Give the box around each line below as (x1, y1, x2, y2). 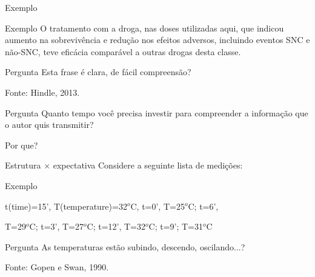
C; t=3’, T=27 (29, 220, 84, 233)
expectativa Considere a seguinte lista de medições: (53, 159, 243, 172)
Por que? (5, 138, 38, 151)
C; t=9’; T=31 (148, 220, 203, 233)
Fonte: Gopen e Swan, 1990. (5, 261, 109, 273)
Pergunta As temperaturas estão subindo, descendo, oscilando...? (5, 240, 245, 253)
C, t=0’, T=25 (130, 199, 185, 212)
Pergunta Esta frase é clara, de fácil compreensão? (5, 65, 191, 78)
